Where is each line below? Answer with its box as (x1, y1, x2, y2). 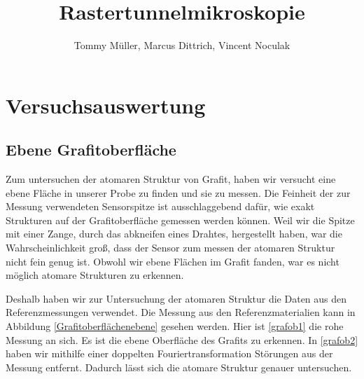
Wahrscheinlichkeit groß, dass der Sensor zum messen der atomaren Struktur (6, 240, 335, 255)
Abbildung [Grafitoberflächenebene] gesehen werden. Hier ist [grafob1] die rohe (6, 319, 344, 333)
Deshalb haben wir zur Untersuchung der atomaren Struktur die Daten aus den (6, 291, 347, 305)
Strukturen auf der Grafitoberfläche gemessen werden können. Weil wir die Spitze (6, 212, 355, 227)
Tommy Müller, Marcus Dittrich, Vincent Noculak (73, 38, 290, 53)
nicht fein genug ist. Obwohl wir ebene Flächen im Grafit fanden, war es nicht (6, 254, 339, 268)
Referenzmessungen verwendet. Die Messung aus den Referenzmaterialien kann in (6, 305, 356, 319)
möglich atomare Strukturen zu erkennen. (6, 268, 184, 282)
